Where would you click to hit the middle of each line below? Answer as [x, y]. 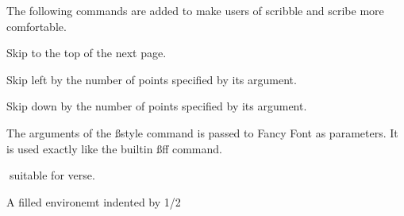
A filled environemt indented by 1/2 [94, 201]
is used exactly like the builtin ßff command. [114, 148]
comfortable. [37, 26]
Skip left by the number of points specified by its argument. [152, 79]
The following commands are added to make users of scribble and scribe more [195, 10]
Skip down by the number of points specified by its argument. [157, 106]
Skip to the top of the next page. [87, 53]
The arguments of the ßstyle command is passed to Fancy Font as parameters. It [202, 132]
